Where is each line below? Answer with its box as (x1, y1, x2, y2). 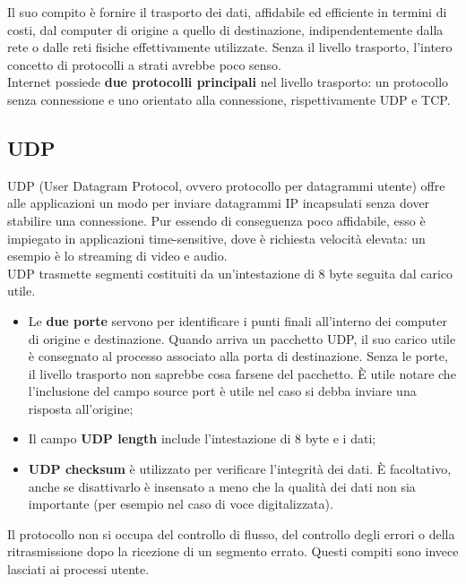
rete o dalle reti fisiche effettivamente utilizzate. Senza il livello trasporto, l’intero (7, 38, 453, 56)
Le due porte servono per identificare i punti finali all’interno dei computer (28, 311, 447, 330)
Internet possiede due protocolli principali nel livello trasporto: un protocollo (7, 73, 449, 91)
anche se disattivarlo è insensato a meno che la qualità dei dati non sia (28, 477, 416, 495)
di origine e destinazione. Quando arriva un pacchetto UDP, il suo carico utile (28, 329, 456, 348)
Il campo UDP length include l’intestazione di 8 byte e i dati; (28, 429, 376, 448)
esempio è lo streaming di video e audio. (7, 246, 228, 265)
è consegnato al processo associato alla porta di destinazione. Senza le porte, (28, 347, 448, 365)
